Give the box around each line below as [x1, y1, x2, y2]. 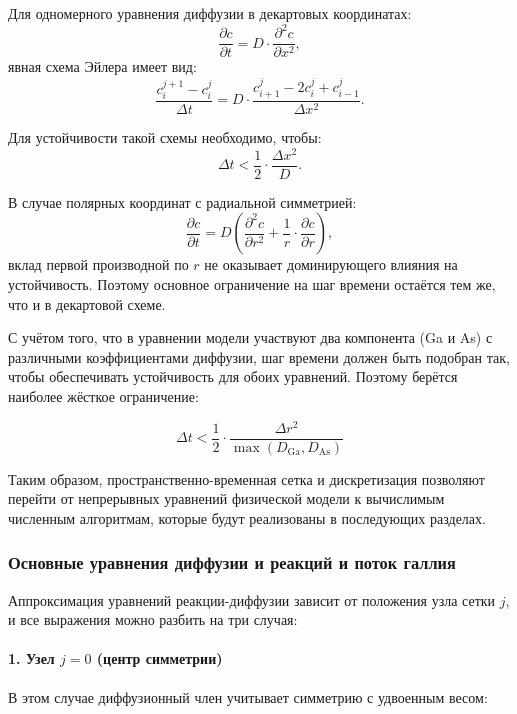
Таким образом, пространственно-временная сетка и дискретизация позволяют [8, 468, 485, 489]
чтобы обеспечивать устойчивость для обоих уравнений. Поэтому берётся [8, 366, 458, 387]
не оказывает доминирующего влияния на [204, 254, 458, 275]
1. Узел [8, 648, 55, 669]
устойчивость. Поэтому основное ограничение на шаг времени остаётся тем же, [8, 273, 496, 294]
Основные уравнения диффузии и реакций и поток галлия [8, 550, 456, 575]
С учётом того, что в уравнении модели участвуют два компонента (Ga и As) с [8, 327, 493, 348]
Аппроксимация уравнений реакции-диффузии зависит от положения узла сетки [8, 589, 496, 610]
